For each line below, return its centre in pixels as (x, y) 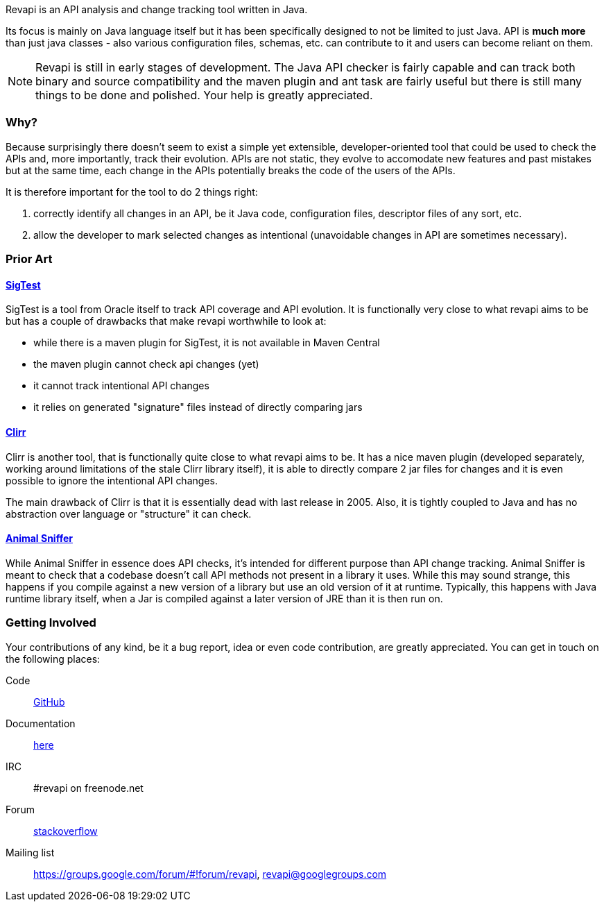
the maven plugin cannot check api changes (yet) (146, 364)
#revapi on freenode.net (88, 788)
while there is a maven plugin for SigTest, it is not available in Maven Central (207, 343)
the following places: (53, 659)
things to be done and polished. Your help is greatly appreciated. (204, 95)
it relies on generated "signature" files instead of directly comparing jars (198, 407)
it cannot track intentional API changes (121, 386)
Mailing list (30, 852)
